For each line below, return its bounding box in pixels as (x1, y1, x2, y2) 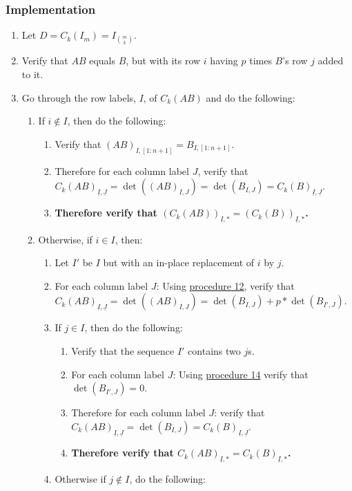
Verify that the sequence (71, 343, 175, 358)
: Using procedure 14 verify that (173, 367, 309, 381)
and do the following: (206, 90, 295, 104)
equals (89, 53, 116, 68)
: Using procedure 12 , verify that (156, 278, 295, 293)
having (210, 53, 238, 68)
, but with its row (126, 53, 201, 68)
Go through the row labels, (21, 90, 136, 104)
